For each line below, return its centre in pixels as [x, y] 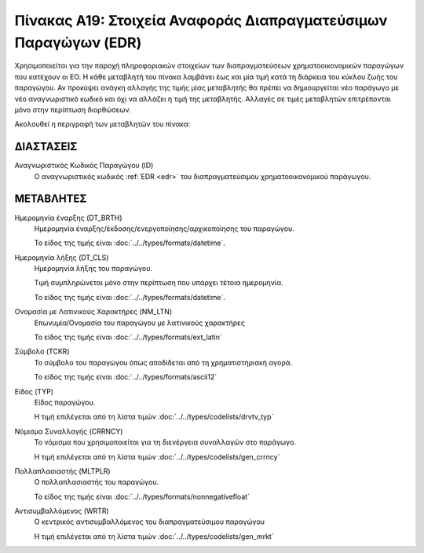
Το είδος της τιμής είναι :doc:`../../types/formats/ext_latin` [128, 337]
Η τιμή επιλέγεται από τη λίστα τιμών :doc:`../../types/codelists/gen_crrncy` [157, 456]
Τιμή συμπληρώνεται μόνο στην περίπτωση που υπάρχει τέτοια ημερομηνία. [159, 283]
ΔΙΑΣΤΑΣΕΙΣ [46, 146]
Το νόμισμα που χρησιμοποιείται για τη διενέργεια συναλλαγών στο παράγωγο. [165, 442]
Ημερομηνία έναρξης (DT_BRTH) [68, 218]
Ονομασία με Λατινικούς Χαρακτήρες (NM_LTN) [93, 312]
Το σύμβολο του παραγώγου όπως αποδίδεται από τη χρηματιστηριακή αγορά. [163, 362]
